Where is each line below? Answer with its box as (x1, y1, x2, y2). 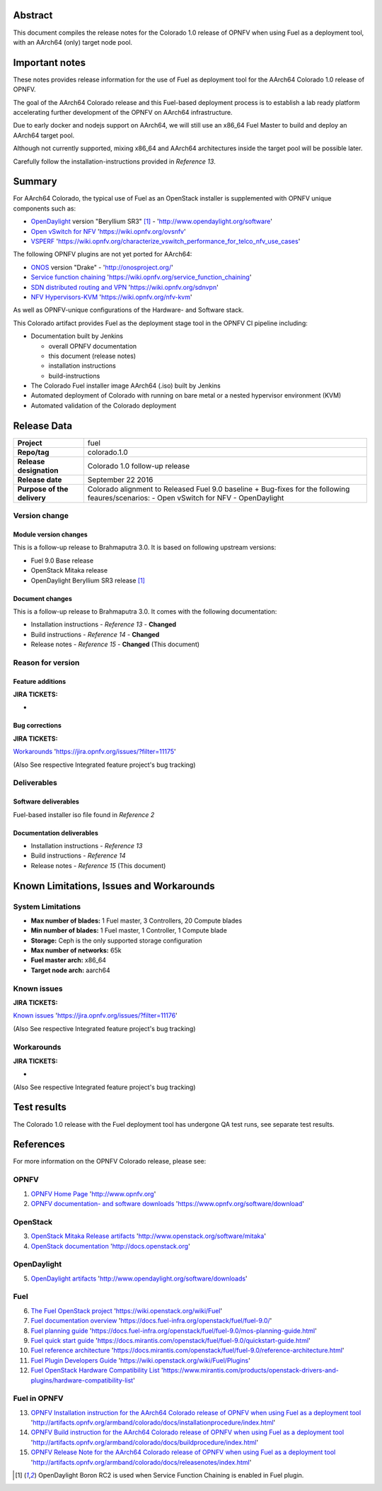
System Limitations (13, 901, 81, 911)
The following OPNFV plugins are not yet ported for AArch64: (13, 250, 192, 259)
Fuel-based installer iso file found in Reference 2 (13, 810, 155, 818)
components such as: (13, 204, 76, 213)
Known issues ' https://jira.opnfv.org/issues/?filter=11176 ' (13, 1011, 178, 1020)
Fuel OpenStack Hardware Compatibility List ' (30, 1366, 163, 1375)
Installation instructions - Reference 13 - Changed (30, 620, 177, 629)
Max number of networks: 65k (30, 946, 122, 955)
